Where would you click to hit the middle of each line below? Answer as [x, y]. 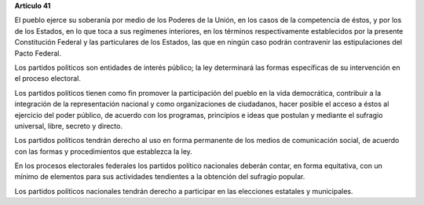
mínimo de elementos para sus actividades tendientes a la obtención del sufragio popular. [160, 177]
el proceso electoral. [48, 79]
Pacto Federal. [38, 53]
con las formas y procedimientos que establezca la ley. [103, 151]
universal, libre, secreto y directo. [69, 126]
